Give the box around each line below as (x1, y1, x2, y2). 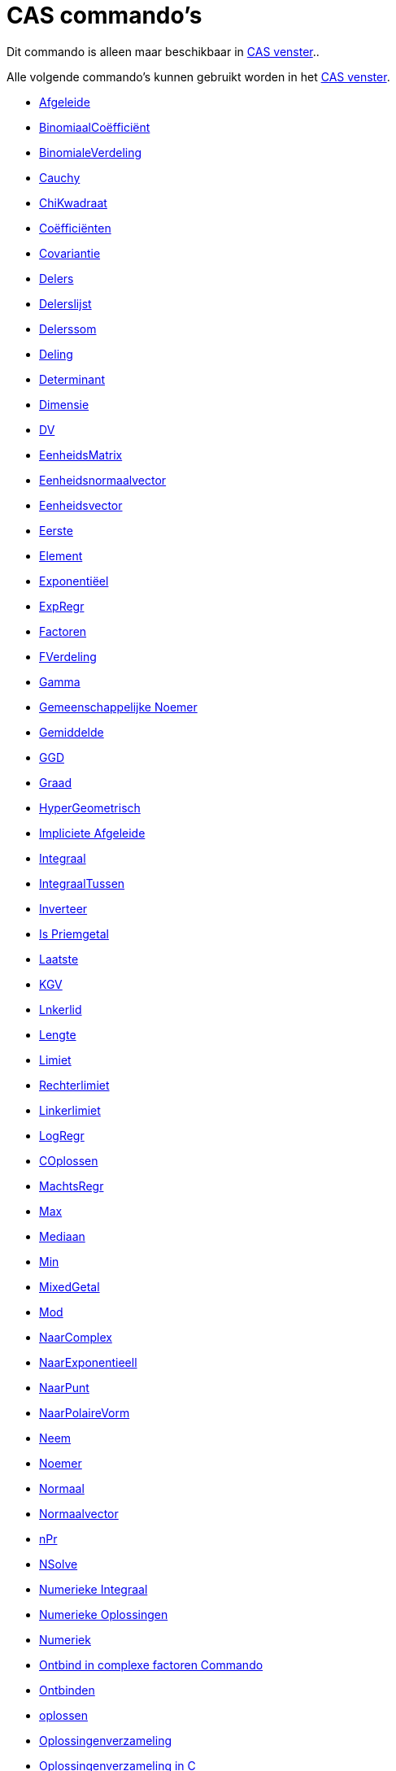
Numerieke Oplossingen (39, 1607, 168, 1621)
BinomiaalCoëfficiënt (39, 120, 150, 134)
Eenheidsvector (39, 498, 123, 512)
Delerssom (39, 321, 97, 336)
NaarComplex (39, 1329, 112, 1344)
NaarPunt (39, 1380, 89, 1395)
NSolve (39, 1556, 78, 1571)
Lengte (39, 1027, 76, 1042)
